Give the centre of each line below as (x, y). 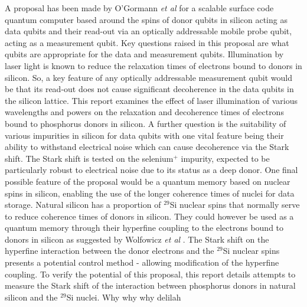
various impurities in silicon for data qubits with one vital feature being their (144, 135)
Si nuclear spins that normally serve (235, 205)
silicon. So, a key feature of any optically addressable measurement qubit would (148, 77)
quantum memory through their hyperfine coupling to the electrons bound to (144, 228)
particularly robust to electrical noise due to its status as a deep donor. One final (151, 170)
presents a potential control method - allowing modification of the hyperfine (142, 262)
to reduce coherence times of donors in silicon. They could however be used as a (149, 216)
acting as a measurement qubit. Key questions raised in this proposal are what (147, 42)
